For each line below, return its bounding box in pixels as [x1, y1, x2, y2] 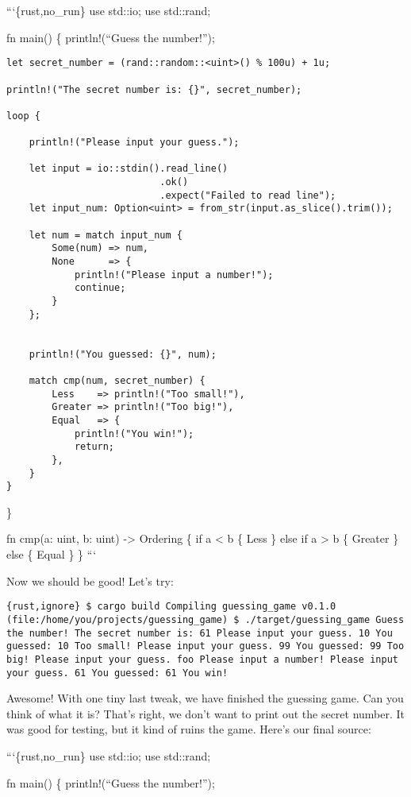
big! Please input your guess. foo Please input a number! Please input [6, 653, 398, 665]
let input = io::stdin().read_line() [29, 163, 229, 175]
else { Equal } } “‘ [6, 546, 97, 563]
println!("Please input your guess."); [29, 137, 240, 149]
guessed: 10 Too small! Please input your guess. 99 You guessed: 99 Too [6, 640, 405, 652]
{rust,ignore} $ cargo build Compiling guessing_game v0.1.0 [6, 601, 336, 613]
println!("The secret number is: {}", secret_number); [6, 83, 302, 95]
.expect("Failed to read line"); [159, 189, 336, 201]
